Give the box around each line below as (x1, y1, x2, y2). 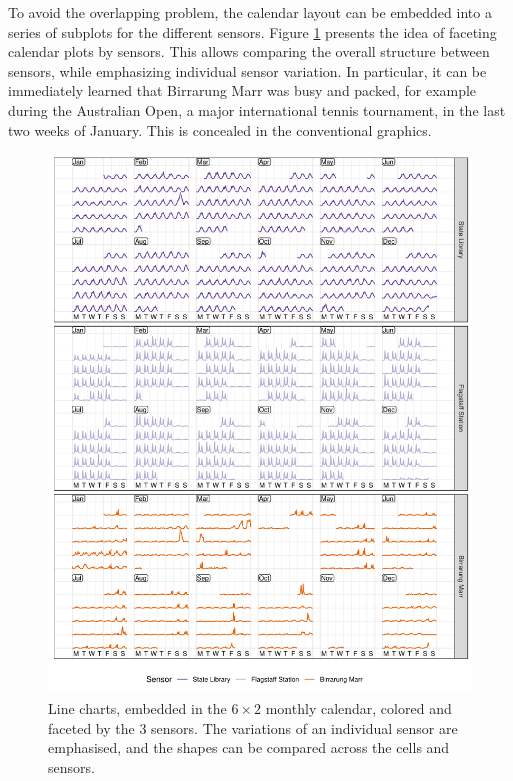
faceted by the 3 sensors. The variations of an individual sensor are (48, 717, 458, 738)
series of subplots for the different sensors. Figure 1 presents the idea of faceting (8, 21, 497, 42)
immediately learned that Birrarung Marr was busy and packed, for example (8, 80, 477, 101)
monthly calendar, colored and (265, 697, 452, 718)
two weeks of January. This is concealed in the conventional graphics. (8, 119, 432, 140)
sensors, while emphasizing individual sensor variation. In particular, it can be (8, 60, 487, 81)
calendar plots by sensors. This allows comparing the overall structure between (8, 41, 490, 62)
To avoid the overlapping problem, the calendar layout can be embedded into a (8, 2, 492, 22)
